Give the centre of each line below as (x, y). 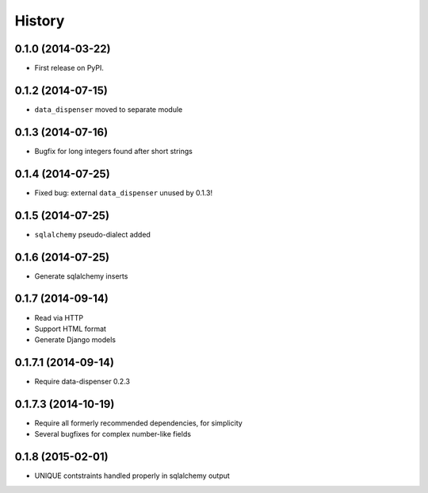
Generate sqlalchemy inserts (81, 276)
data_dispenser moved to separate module (109, 109)
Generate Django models (75, 340)
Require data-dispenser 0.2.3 (82, 382)
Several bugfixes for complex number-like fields (113, 434)
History (40, 21)
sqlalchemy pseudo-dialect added (92, 234)
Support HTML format (71, 329)
